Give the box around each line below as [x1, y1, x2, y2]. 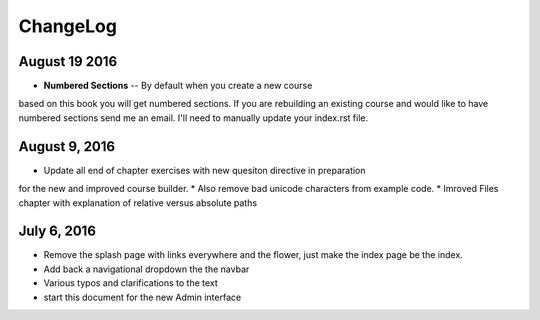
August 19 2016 [18, 53, 118, 70]
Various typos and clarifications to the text [43, 277, 219, 289]
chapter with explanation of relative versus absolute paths [18, 196, 258, 209]
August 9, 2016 [18, 138, 115, 155]
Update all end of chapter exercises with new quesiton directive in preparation [43, 164, 366, 176]
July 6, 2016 [18, 223, 97, 240]
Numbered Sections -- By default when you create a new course [43, 80, 313, 92]
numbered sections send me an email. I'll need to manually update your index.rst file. [18, 111, 369, 124]
